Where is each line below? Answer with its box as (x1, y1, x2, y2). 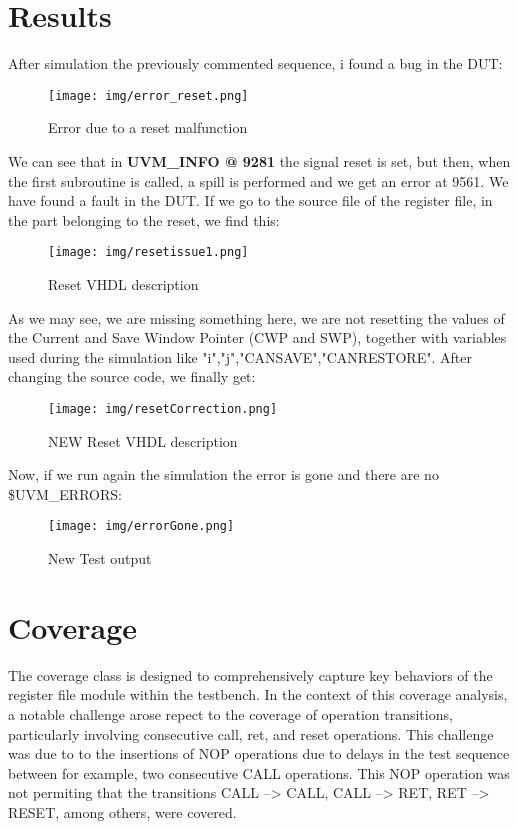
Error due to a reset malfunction (48, 117, 248, 138)
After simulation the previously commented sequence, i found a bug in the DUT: (8, 53, 503, 74)
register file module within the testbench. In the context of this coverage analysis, (8, 684, 508, 705)
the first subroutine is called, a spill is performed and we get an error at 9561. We (8, 170, 509, 191)
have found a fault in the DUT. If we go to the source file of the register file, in (8, 190, 493, 211)
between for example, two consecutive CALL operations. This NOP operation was (8, 762, 510, 783)
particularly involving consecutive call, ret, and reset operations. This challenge (8, 723, 494, 744)
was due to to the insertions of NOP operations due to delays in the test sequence (8, 743, 510, 764)
